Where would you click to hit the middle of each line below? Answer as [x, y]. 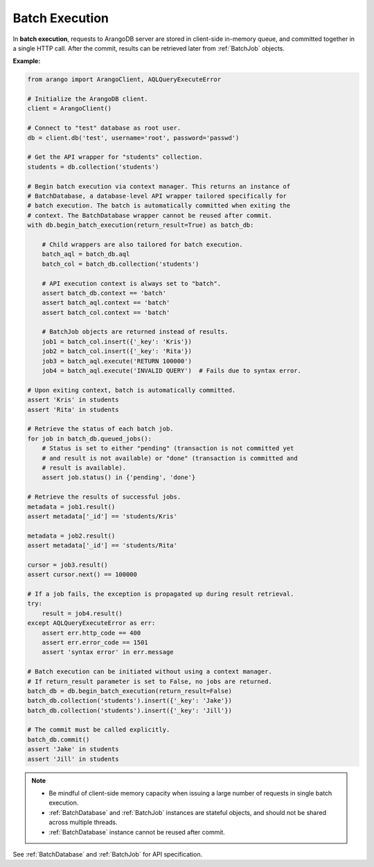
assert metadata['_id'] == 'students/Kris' [103, 516]
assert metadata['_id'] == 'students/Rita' [103, 546]
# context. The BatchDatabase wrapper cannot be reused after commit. [150, 215]
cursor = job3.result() [68, 565]
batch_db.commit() [59, 739]
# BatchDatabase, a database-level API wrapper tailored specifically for [157, 196]
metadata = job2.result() [71, 535]
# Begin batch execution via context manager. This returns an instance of [159, 186]
